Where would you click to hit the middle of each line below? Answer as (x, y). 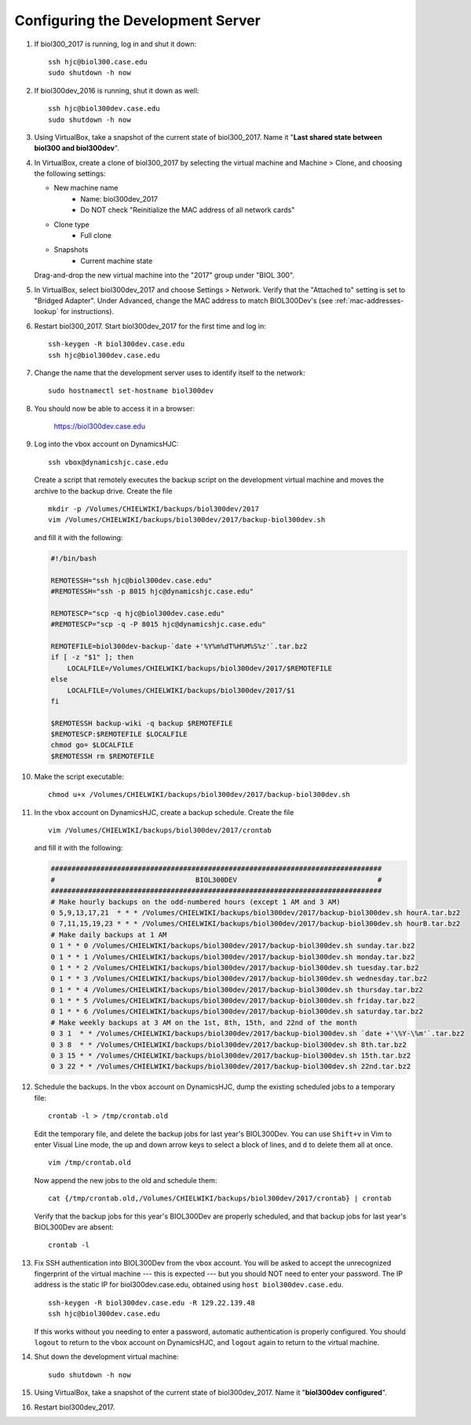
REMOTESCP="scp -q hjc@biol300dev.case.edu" (138, 613)
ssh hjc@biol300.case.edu (98, 62)
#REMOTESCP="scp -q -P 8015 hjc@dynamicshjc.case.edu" (158, 625)
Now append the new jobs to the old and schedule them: (126, 1180)
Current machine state (117, 261)
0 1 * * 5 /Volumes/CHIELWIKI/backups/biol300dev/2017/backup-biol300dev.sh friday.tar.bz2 (233, 1001)
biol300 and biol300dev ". (77, 148)
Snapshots (71, 250)
